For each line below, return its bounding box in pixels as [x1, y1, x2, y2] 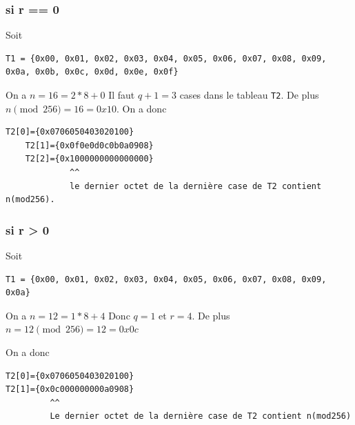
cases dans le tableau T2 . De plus [179, 88, 319, 101]
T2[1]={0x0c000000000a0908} [6, 384, 134, 395]
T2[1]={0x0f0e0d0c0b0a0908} [25, 140, 154, 150]
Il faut [108, 88, 135, 101]
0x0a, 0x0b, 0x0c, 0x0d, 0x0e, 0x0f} [6, 67, 179, 77]
